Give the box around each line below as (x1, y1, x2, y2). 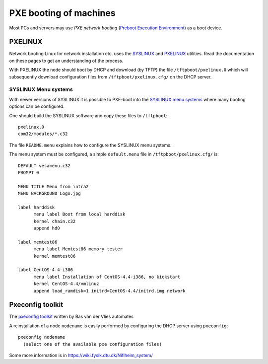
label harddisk (18, 204, 55, 210)
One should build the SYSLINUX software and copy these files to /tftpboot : (9, 112, 168, 119)
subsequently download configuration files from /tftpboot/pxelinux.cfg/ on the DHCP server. (9, 73, 212, 79)
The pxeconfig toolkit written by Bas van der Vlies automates (9, 313, 134, 320)
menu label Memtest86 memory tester (33, 246, 123, 252)
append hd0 (33, 225, 60, 231)
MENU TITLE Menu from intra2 (18, 184, 89, 189)
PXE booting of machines (9, 7, 116, 18)
